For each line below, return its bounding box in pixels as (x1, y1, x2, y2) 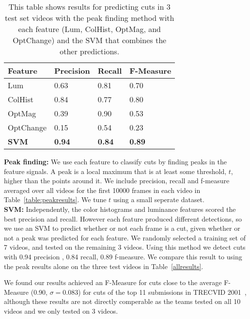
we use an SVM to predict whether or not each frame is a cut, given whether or (4, 223, 240, 233)
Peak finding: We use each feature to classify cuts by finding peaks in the (4, 157, 227, 166)
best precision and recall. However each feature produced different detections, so (4, 213, 242, 223)
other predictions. (60, 46, 120, 57)
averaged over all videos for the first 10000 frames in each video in (4, 185, 201, 195)
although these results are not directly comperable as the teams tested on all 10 (4, 296, 241, 306)
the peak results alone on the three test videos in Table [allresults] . (4, 261, 203, 271)
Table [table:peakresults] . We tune (4, 194, 107, 205)
